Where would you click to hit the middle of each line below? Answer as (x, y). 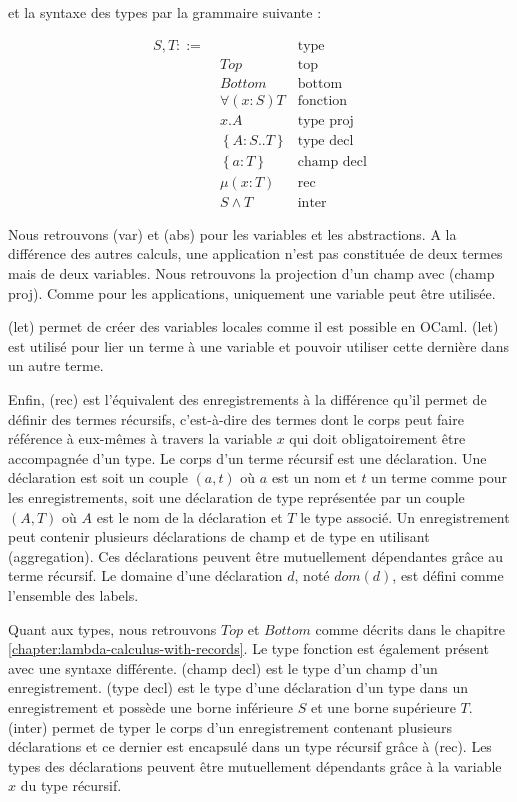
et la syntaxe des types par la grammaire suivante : (165, 12)
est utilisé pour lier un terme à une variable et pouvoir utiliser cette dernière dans (259, 345)
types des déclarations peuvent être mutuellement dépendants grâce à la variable (255, 765)
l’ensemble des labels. (73, 594)
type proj (325, 120)
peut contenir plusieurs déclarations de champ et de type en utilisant (219, 536)
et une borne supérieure (383, 706)
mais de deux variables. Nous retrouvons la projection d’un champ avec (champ (251, 273)
